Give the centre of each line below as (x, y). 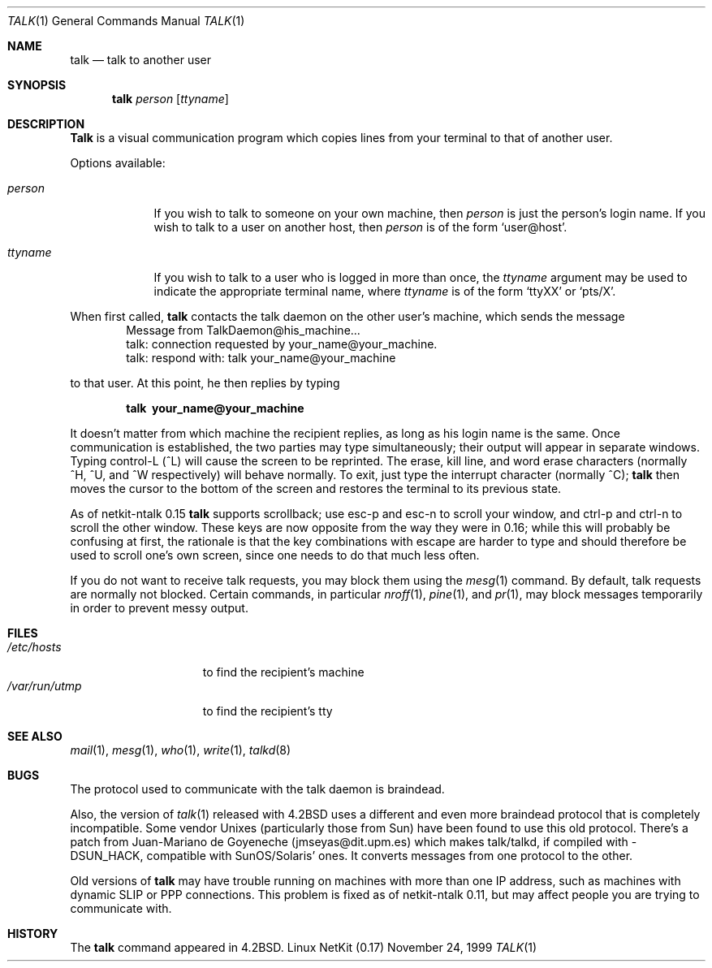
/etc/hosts (35, 647)
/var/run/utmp (45, 686)
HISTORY (33, 933)
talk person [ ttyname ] (170, 99)
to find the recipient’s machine (283, 672)
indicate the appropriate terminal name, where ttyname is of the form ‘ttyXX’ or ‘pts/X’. (385, 291)
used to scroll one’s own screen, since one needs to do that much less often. (275, 555)
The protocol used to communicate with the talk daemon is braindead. (257, 789)
